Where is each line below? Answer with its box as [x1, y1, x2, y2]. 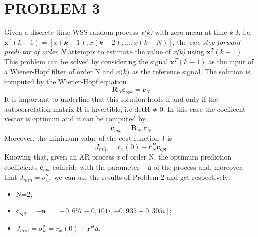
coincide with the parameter [52, 161, 140, 172]
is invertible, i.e [85, 103, 132, 114]
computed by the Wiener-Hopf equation [4, 76, 127, 87]
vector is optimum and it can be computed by [4, 113, 146, 124]
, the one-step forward [172, 36, 240, 47]
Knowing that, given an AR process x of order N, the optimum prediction [4, 151, 232, 162]
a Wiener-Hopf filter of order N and [4, 66, 114, 76]
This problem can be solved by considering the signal [4, 56, 168, 66]
